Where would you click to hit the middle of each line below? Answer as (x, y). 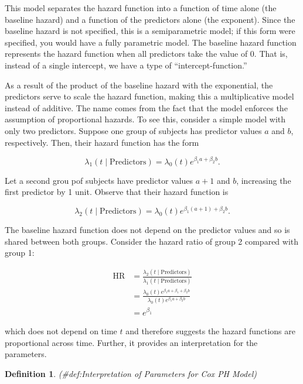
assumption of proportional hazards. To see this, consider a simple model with (145, 119)
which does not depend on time (61, 330)
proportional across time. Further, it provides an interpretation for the (131, 342)
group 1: (20, 253)
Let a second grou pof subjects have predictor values (99, 180)
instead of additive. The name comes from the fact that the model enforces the (146, 107)
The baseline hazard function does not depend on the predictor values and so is (147, 230)
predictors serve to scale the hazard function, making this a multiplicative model (149, 96)
